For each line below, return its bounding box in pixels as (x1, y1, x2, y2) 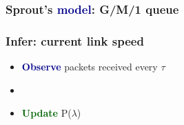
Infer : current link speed (6, 32, 144, 49)
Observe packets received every (21, 59, 158, 74)
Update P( (21, 106, 72, 120)
